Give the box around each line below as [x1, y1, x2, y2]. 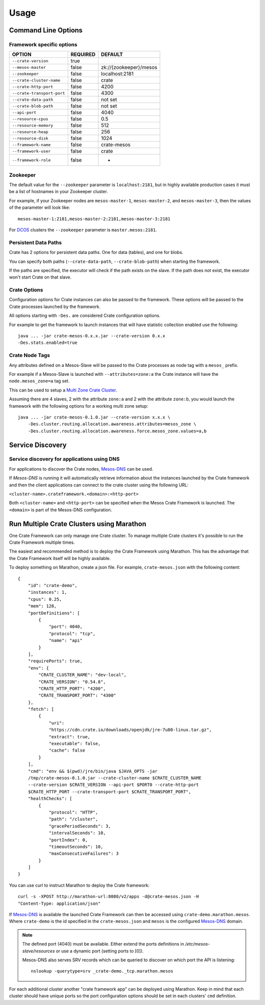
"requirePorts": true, [27, 658, 83, 664]
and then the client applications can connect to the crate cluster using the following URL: [9, 482, 189, 488]
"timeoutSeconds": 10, [49, 844, 104, 849]
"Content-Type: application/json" [18, 900, 101, 906]
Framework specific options [9, 41, 78, 48]
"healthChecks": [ [27, 796, 73, 802]
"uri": [49, 720, 65, 726]
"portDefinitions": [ [27, 610, 80, 616]
